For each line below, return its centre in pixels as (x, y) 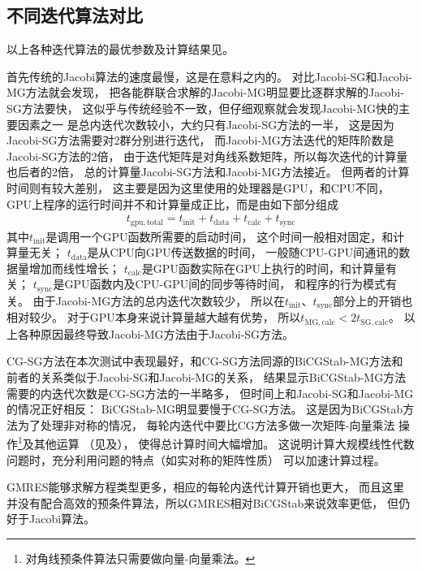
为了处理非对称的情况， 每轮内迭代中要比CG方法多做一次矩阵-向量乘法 (206, 424)
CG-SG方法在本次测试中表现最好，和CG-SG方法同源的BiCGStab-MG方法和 (205, 361)
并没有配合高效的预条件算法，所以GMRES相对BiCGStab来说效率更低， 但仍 (209, 502)
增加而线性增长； (74, 268)
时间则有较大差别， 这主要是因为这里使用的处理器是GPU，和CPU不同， (198, 187)
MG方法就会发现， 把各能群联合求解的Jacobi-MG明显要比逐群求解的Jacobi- (205, 92)
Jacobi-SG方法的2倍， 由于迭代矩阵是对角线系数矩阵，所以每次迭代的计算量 (207, 156)
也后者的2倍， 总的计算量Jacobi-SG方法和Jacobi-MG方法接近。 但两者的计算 (208, 172)
